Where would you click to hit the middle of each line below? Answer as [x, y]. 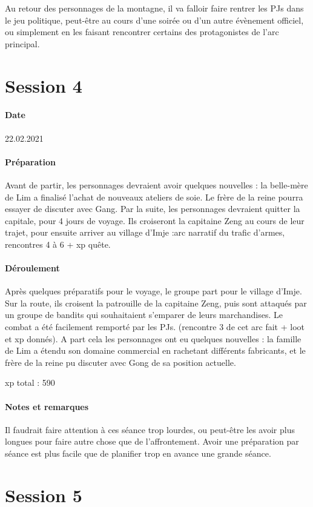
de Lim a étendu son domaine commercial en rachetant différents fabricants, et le [155, 350]
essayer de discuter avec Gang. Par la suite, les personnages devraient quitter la [153, 209]
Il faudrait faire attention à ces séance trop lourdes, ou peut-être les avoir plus [150, 429]
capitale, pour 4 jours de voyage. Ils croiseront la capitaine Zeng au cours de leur [155, 220]
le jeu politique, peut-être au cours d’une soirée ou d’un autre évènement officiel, [154, 20]
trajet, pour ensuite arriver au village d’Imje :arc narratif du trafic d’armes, [145, 232]
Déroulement [32, 268]
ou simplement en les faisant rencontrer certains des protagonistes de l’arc [142, 32]
